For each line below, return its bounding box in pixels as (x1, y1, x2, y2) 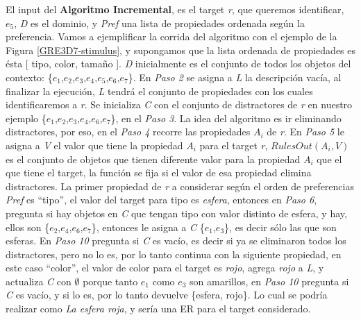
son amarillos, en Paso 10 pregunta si (190, 273, 349, 288)
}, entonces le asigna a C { (91, 219, 205, 234)
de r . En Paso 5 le (267, 124, 344, 139)
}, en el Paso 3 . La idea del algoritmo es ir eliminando (110, 110, 342, 125)
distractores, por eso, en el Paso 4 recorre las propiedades (6, 124, 251, 139)
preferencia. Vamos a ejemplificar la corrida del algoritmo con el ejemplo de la (6, 29, 337, 44)
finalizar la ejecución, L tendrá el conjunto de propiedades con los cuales (6, 83, 313, 98)
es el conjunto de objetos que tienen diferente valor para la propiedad (6, 151, 301, 166)
